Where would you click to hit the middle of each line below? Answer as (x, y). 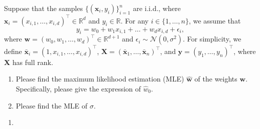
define (13, 51)
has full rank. (33, 62)
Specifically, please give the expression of (78, 88)
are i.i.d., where (157, 8)
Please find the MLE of (52, 105)
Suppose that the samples (43, 8)
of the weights (216, 79)
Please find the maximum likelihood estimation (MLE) (100, 79)
